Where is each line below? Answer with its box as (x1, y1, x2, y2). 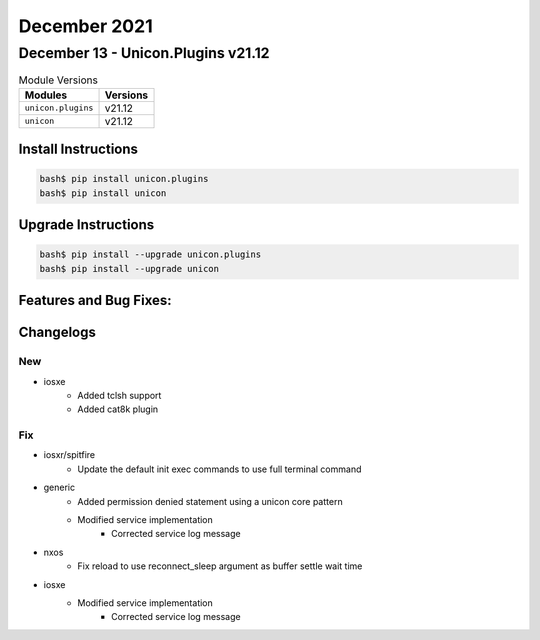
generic (43, 481, 75, 494)
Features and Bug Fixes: (18, 292, 172, 309)
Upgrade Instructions (18, 216, 155, 234)
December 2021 (18, 15, 154, 37)
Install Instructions (18, 141, 139, 158)
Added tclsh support (77, 389, 162, 401)
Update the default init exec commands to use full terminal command (77, 463, 362, 475)
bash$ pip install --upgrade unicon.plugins (39, 249, 262, 260)
